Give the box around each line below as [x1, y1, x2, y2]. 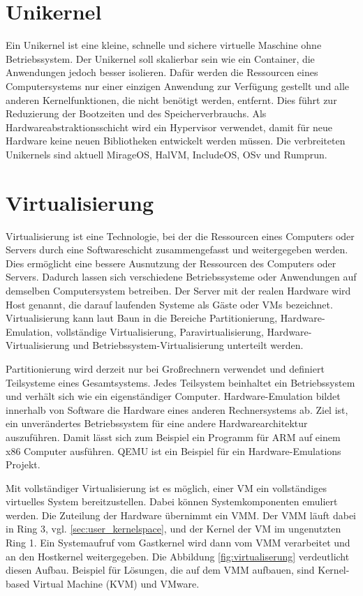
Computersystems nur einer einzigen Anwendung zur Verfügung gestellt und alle [6, 78, 350, 93]
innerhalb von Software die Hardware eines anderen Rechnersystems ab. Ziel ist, [6, 402, 348, 417]
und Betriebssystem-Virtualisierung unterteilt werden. [73, 338, 304, 352]
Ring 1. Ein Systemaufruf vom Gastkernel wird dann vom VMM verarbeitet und [6, 535, 350, 550]
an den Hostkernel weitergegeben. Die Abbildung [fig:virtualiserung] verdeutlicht [6, 549, 350, 563]
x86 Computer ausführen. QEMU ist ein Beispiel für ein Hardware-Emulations [6, 443, 341, 458]
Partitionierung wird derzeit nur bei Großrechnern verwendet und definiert [6, 361, 325, 375]
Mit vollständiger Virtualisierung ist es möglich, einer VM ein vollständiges [6, 480, 327, 495]
